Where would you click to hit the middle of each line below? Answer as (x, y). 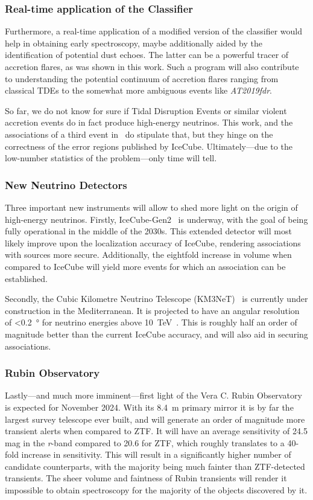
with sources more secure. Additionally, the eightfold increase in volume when (148, 255)
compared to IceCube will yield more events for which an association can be (145, 266)
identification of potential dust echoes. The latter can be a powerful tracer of (147, 55)
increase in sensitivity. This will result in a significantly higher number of (156, 454)
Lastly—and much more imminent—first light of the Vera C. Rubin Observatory (153, 395)
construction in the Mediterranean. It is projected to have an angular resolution (152, 310)
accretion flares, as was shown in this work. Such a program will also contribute (152, 66)
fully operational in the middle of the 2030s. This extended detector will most (148, 231)
